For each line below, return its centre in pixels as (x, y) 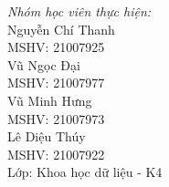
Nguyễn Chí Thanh (61, 29)
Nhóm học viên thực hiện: (79, 11)
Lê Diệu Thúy (47, 136)
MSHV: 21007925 (56, 47)
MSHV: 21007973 (56, 118)
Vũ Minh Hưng (50, 100)
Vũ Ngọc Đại (44, 64)
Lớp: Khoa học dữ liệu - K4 (85, 172)
